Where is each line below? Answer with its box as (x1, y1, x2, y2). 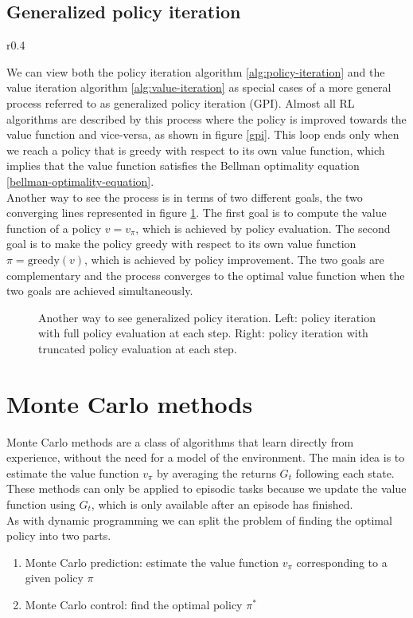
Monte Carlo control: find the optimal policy (25, 596, 243, 612)
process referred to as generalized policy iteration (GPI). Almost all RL (6, 94, 355, 111)
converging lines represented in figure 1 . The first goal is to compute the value (6, 204, 387, 221)
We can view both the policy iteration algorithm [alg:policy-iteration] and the (6, 63, 385, 80)
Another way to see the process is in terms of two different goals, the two (6, 188, 363, 205)
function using (6, 495, 76, 512)
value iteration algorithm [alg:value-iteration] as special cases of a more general (6, 79, 392, 96)
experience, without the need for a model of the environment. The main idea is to (6, 449, 405, 466)
